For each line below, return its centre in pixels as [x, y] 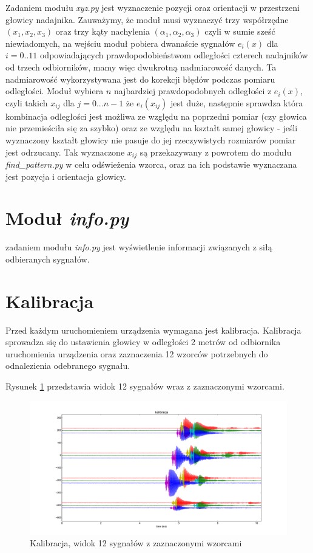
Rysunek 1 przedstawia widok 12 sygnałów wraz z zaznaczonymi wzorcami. [145, 386]
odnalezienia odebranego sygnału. [68, 366]
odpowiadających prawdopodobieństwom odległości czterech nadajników [174, 55]
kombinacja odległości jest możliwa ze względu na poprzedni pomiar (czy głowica [156, 116]
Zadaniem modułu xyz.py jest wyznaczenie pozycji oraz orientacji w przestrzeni [153, 7]
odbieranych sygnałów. [48, 259]
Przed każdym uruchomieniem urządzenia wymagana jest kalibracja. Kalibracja [153, 330]
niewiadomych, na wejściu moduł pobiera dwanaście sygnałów [120, 43]
